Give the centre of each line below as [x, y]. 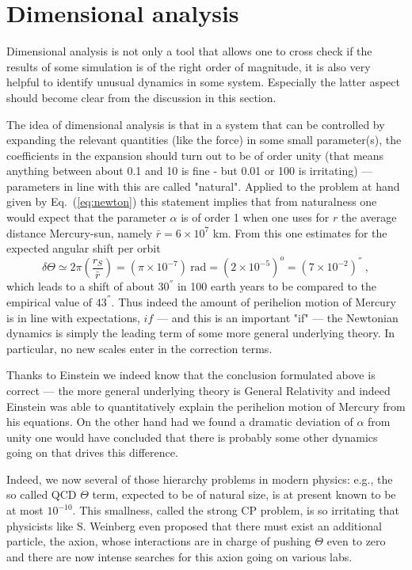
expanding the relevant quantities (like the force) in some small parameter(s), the [204, 140]
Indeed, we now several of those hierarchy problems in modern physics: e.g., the [200, 479]
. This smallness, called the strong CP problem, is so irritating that [236, 510]
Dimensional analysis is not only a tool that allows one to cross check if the [189, 51]
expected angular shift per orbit [84, 248]
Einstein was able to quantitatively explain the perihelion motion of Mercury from [206, 406]
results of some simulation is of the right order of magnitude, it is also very [189, 66]
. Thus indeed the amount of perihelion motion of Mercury [254, 301]
